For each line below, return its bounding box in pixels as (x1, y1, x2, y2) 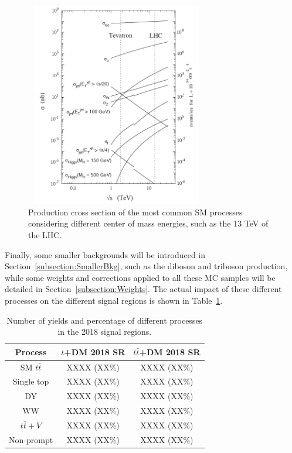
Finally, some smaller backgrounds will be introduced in (5, 248, 206, 260)
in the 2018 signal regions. (57, 325, 152, 338)
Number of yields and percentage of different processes (6, 314, 203, 326)
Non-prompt (9, 433, 53, 445)
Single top (12, 375, 49, 387)
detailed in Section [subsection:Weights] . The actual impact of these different (5, 283, 282, 295)
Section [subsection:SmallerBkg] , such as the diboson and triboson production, (5, 260, 288, 272)
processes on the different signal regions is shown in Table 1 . (5, 294, 223, 306)
